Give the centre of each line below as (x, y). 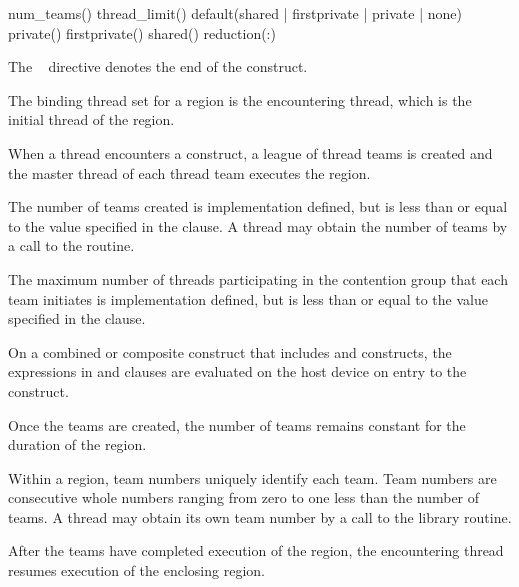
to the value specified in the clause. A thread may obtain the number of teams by (258, 225)
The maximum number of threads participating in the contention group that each (258, 278)
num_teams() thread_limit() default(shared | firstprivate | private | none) (235, 13)
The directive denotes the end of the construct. (158, 66)
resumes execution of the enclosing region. (136, 570)
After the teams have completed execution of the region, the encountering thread (256, 550)
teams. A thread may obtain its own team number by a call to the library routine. (260, 516)
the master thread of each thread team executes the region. (189, 172)
